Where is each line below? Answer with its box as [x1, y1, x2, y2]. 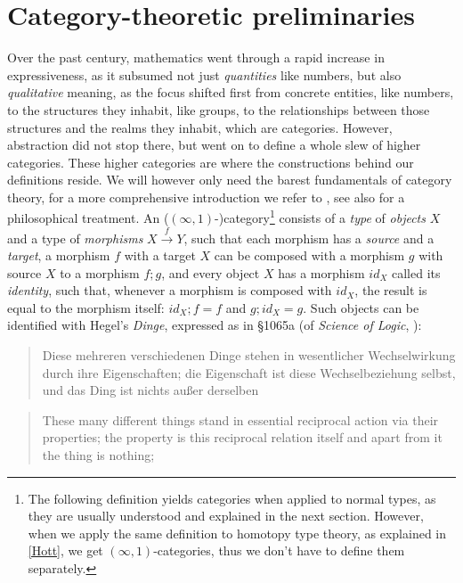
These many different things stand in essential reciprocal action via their [42, 410, 439, 429]
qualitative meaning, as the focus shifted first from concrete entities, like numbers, [7, 83, 454, 102]
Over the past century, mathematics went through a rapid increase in [7, 48, 385, 67]
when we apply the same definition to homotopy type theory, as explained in [28, 523, 447, 542]
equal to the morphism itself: [7, 298, 165, 316]
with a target [124, 246, 196, 265]
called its [391, 263, 441, 282]
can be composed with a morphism [214, 246, 405, 265]
